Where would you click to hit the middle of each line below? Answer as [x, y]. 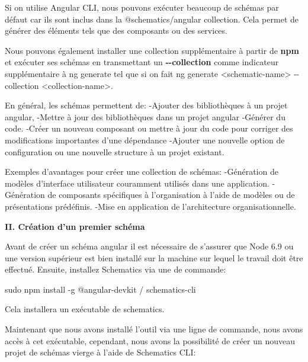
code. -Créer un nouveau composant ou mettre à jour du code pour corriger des [149, 128]
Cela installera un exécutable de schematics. [85, 309]
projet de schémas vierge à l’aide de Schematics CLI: [100, 352]
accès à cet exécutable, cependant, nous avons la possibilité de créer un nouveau [150, 340]
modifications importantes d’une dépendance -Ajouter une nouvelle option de [145, 140]
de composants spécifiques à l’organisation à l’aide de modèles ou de [171, 195]
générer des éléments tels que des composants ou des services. [116, 31]
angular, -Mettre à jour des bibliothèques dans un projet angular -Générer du [145, 116]
